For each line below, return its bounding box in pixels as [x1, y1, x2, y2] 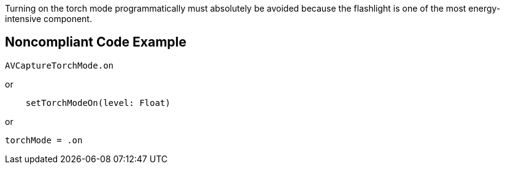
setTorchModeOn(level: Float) [25, 97, 171, 108]
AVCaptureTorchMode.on [5, 60, 114, 70]
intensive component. [5, 13, 92, 24]
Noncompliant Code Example [5, 34, 187, 50]
